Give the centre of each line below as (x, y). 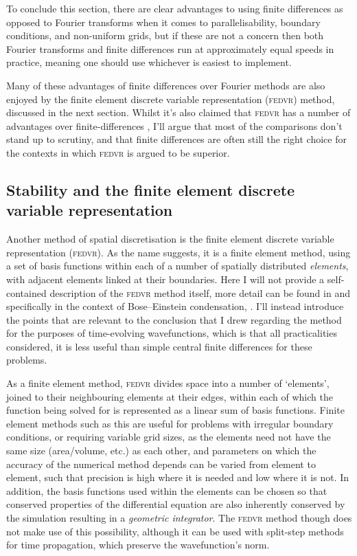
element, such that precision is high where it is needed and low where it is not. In (178, 477)
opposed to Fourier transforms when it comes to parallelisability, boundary (163, 22)
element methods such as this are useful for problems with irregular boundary (170, 423)
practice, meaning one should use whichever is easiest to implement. (149, 62)
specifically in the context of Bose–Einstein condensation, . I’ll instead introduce (175, 306)
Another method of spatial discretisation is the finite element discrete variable (170, 239)
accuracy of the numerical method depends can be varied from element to (161, 464)
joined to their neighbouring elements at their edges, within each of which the (170, 396)
